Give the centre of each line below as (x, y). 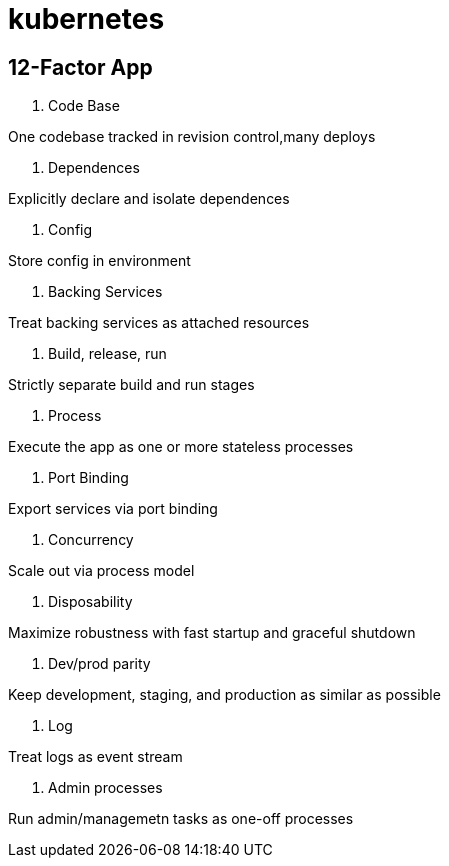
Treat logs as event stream (95, 757)
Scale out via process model (101, 571)
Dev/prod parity (99, 664)
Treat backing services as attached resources (159, 323)
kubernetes (86, 19)
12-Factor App (80, 67)
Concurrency (91, 540)
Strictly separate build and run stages (131, 385)
